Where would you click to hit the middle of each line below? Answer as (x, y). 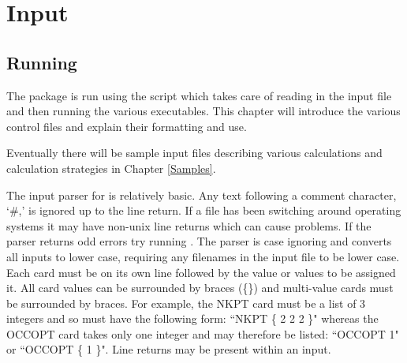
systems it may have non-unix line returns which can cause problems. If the (189, 225)
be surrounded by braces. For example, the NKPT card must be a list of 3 (186, 303)
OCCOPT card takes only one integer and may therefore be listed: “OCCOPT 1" (203, 333)
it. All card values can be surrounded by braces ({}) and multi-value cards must (200, 288)
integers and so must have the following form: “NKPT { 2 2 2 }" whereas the (192, 318)
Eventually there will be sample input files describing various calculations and (194, 153)
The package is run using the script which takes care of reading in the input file (199, 95)
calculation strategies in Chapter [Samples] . (111, 168)
